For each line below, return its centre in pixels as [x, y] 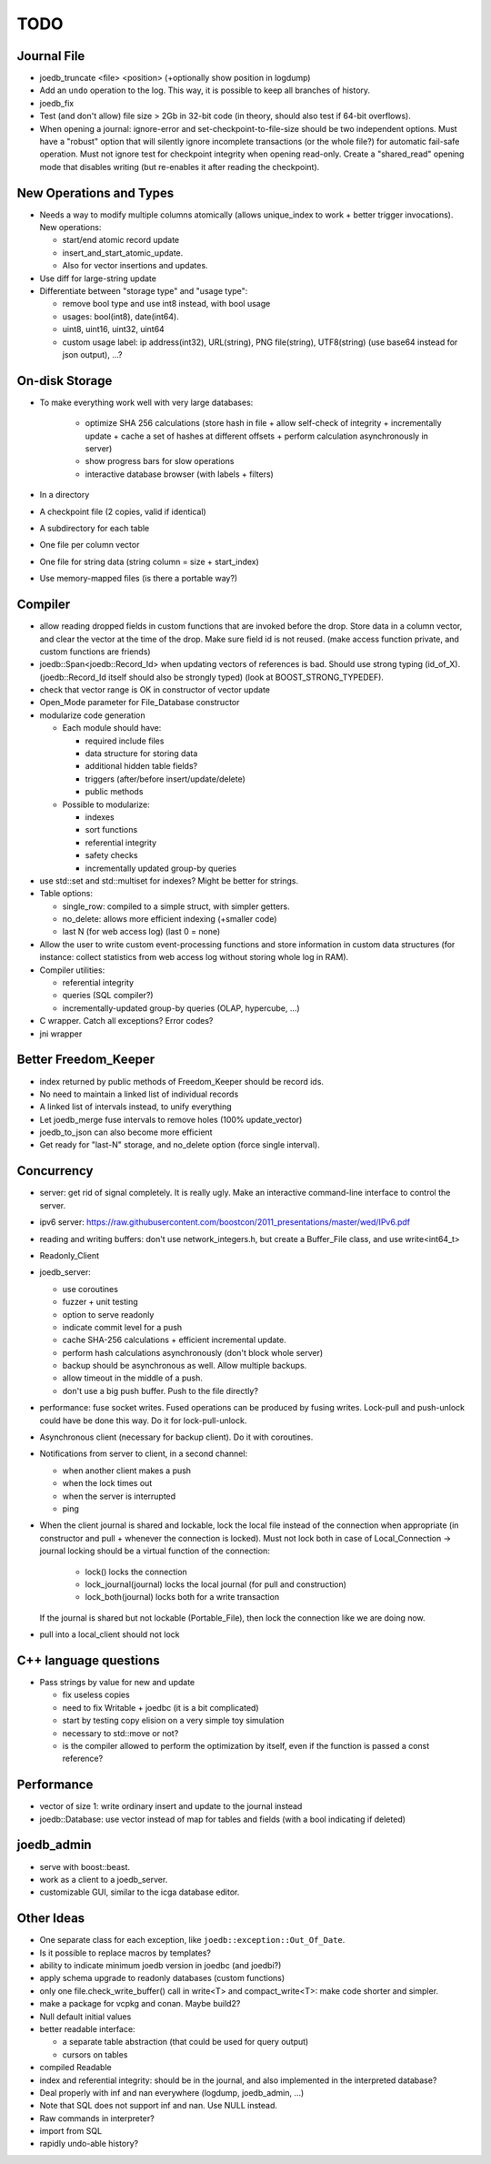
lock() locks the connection [136, 1572]
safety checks [111, 855]
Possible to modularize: [106, 804]
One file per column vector [90, 545]
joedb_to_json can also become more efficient [126, 1132]
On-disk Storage [65, 381]
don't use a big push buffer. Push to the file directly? [160, 1390]
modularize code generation [92, 715]
